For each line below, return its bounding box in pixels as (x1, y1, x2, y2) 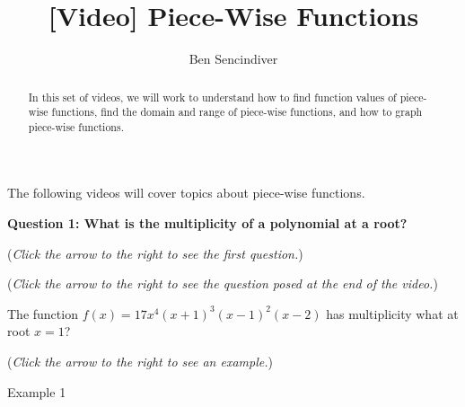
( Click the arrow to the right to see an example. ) (7, 352, 273, 371)
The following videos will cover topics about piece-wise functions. (7, 183, 365, 202)
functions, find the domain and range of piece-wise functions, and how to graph (51, 104, 423, 119)
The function (7, 304, 78, 323)
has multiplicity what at (326, 304, 459, 323)
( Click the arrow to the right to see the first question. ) (7, 243, 303, 262)
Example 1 (7, 382, 66, 401)
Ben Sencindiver (189, 49, 278, 68)
